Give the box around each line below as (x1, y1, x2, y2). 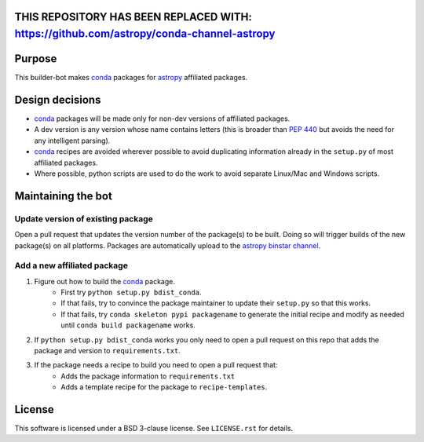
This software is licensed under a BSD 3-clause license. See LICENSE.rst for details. (14, 424, 294, 433)
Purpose (14, 52, 57, 66)
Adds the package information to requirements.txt (60, 371, 236, 381)
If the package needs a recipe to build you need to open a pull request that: (34, 360, 278, 370)
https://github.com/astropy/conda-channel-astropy (14, 27, 276, 41)
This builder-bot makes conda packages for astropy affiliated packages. (14, 73, 248, 82)
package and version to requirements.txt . (34, 346, 181, 356)
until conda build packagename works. (60, 320, 196, 330)
